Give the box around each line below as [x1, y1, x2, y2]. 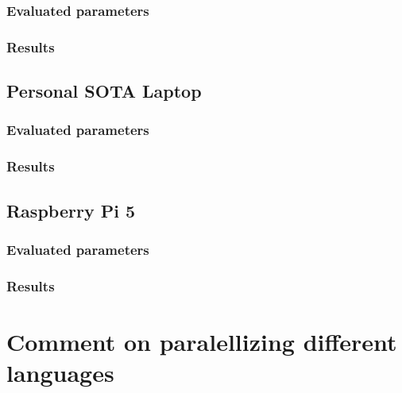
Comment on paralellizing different [6, 325, 397, 357]
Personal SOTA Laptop [6, 79, 202, 103]
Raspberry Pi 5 [6, 198, 135, 222]
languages [6, 356, 114, 388]
